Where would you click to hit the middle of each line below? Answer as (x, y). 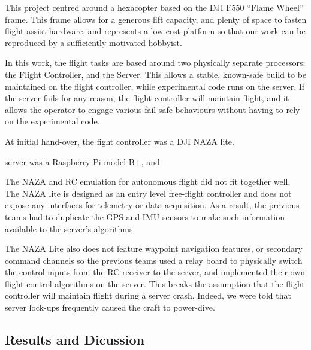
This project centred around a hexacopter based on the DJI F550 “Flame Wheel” (154, 7)
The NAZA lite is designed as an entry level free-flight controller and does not (148, 193)
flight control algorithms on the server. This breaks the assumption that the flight (155, 283)
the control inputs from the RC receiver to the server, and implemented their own (155, 272)
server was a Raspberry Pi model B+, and (82, 161)
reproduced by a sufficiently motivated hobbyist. (93, 42)
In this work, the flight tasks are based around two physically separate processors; (155, 63)
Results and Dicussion (75, 340)
